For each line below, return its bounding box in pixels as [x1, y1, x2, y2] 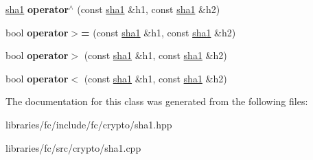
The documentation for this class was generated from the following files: [5, 94, 308, 108]
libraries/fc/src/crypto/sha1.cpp [5, 140, 141, 155]
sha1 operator [5, 2, 69, 16]
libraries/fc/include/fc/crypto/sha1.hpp [5, 117, 172, 131]
